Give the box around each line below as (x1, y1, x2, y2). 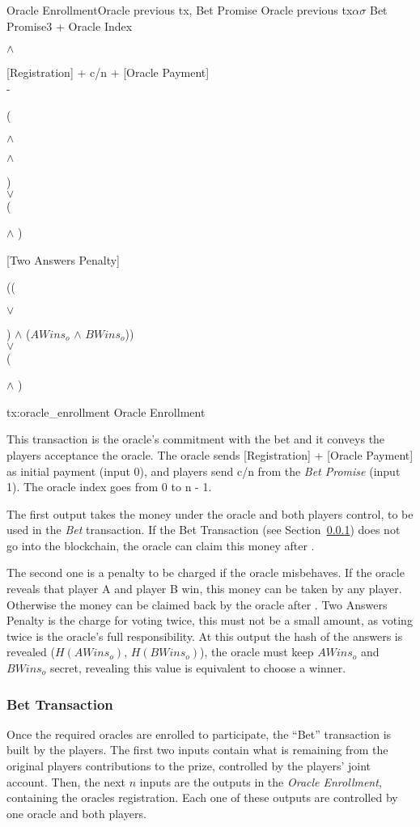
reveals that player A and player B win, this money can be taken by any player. (6, 580, 402, 597)
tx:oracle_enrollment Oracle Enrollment (6, 403, 206, 420)
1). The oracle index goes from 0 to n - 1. (6, 478, 212, 495)
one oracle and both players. (6, 804, 146, 821)
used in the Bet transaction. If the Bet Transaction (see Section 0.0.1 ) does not (6, 521, 401, 538)
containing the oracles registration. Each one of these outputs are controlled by (6, 789, 398, 806)
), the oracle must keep (200, 643, 314, 660)
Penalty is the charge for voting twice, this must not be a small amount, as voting (6, 612, 413, 629)
